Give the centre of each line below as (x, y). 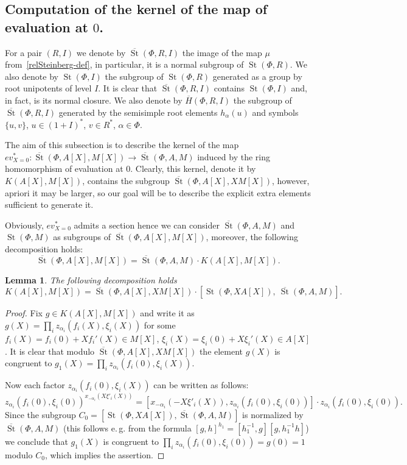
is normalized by (273, 414)
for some (160, 325)
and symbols (275, 112)
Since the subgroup (40, 414)
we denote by (101, 52)
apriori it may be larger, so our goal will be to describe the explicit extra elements (158, 192)
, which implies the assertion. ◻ (105, 454)
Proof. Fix (24, 313)
